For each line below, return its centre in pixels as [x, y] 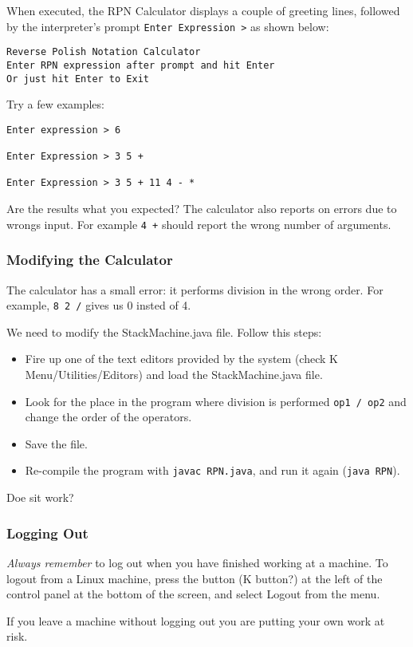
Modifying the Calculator [90, 260]
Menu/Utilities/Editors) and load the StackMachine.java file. [174, 374]
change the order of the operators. [108, 417]
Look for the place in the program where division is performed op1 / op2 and [216, 401]
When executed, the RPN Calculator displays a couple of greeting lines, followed [203, 10]
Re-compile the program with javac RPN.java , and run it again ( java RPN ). [212, 470]
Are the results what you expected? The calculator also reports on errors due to [202, 209]
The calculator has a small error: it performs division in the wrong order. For [195, 289]
